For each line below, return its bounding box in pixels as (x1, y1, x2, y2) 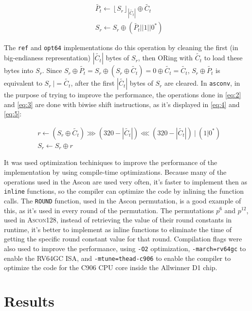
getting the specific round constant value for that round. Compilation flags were (4, 234, 242, 244)
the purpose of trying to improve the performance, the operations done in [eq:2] (4, 90, 241, 100)
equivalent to (4, 78, 42, 88)
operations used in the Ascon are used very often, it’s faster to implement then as (4, 176, 247, 186)
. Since (42, 65, 62, 75)
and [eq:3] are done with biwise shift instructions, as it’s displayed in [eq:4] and (4, 99, 240, 109)
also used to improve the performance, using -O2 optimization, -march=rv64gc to (4, 243, 246, 253)
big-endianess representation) (4, 53, 91, 63)
